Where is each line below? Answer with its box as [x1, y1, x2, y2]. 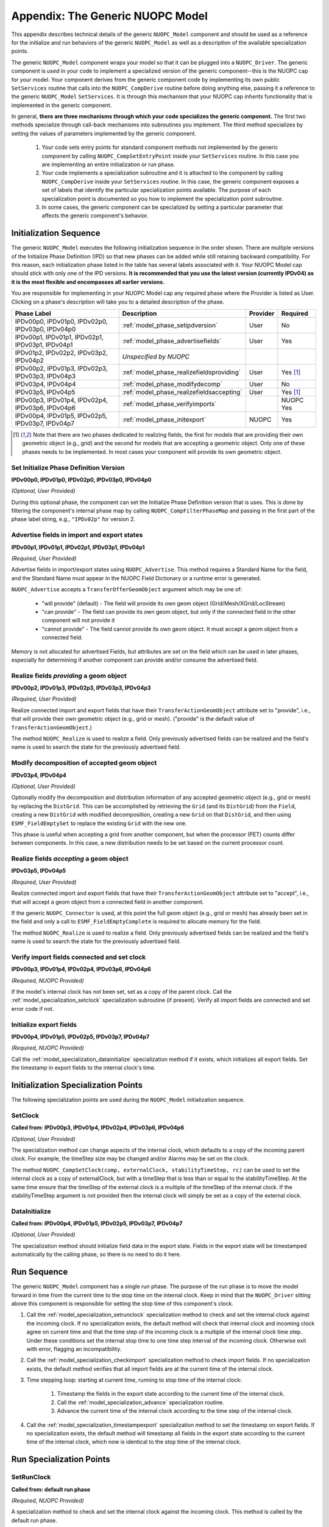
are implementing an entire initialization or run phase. [41, 161, 175, 168]
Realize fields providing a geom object [11, 671, 127, 680]
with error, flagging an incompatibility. [26, 1345, 122, 1352]
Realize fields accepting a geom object [11, 855, 129, 863]
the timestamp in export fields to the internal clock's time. [11, 1064, 156, 1071]
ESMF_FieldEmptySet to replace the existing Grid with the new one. [11, 819, 187, 827]
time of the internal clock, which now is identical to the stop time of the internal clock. [26, 1438, 242, 1446]
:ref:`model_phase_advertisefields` [122, 337, 222, 345]
